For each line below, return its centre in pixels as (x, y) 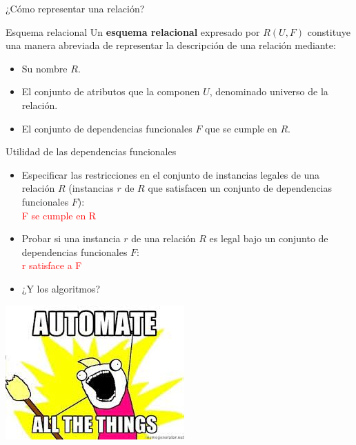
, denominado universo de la (269, 91)
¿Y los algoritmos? (61, 288)
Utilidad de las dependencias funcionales (91, 151)
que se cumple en (241, 128)
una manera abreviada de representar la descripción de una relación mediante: (171, 45)
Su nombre (44, 68)
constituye (329, 31)
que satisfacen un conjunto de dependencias (240, 188)
